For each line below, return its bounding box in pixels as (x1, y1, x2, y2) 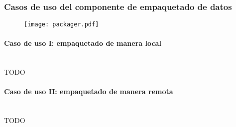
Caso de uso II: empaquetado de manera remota (4, 86, 173, 97)
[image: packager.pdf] (24, 21, 99, 28)
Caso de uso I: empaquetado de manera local (4, 38, 161, 48)
